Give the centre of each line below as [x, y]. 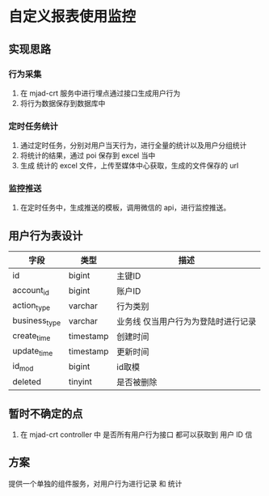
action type [32, 306]
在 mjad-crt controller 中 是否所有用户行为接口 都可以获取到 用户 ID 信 [136, 435]
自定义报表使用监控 [72, 17]
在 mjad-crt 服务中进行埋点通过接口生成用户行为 [100, 93]
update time [33, 351]
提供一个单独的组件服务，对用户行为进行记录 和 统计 [95, 483]
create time [32, 336]
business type [37, 321]
